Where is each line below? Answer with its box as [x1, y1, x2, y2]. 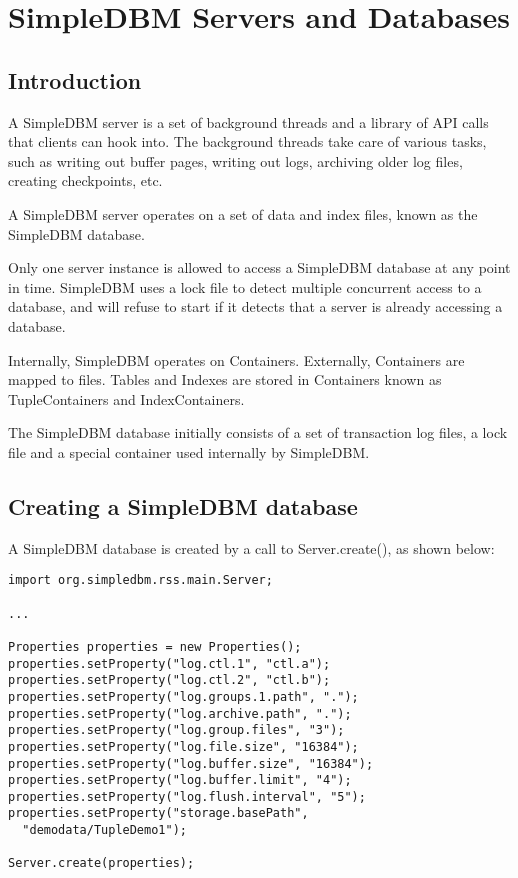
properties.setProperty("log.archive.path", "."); [8, 706, 352, 721]
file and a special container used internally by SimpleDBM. [8, 441, 370, 462]
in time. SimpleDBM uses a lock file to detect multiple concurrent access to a [8, 276, 482, 297]
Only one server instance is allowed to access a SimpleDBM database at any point [8, 257, 511, 278]
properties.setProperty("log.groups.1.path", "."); [8, 689, 359, 704]
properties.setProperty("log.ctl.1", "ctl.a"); [8, 656, 331, 671]
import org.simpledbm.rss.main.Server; [8, 573, 273, 588]
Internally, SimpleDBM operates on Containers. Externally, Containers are [8, 349, 465, 370]
